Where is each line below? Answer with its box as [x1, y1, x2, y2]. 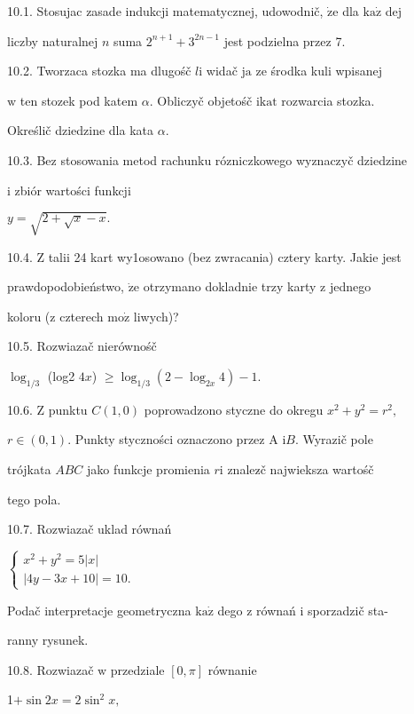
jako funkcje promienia [86, 460, 210, 479]
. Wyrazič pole [294, 430, 373, 448]
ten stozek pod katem [20, 91, 138, 109]
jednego [329, 277, 371, 296]
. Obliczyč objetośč [149, 91, 253, 109]
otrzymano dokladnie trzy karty [143, 277, 316, 296]
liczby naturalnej [7, 31, 98, 50]
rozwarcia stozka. [281, 91, 375, 109]
